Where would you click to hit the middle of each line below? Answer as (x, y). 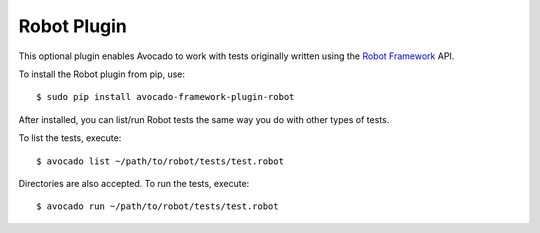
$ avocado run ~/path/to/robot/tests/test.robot (157, 206)
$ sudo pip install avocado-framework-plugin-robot (165, 97)
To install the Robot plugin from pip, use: (101, 74)
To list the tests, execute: (70, 138)
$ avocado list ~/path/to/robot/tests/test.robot (160, 161)
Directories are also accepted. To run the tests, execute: (134, 183)
